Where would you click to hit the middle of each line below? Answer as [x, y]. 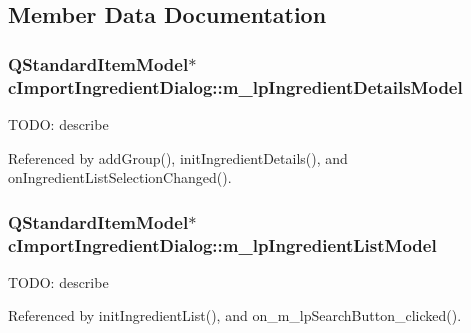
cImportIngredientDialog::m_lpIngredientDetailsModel [235, 86]
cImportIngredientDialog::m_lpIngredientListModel [222, 244]
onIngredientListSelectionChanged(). [120, 177]
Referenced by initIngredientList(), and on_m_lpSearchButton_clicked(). [235, 315]
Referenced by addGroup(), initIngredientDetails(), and [178, 157]
